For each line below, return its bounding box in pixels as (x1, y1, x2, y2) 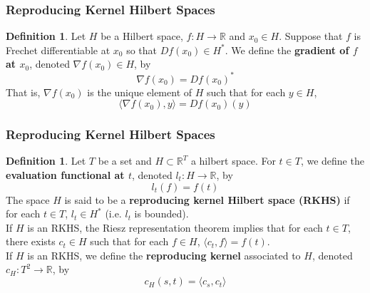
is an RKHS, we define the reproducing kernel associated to (27, 247, 301, 262)
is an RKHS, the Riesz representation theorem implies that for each (27, 220, 323, 235)
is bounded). (134, 206, 189, 221)
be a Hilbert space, (101, 29, 183, 43)
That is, (6, 84, 41, 99)
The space (6, 192, 50, 207)
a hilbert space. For (190, 153, 276, 168)
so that (126, 42, 157, 57)
